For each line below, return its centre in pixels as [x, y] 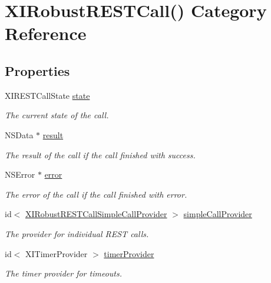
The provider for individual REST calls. [77, 233]
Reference [46, 33]
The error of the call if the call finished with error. [96, 194]
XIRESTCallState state [47, 95]
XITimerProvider [57, 253]
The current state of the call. [57, 115]
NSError [20, 174]
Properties [37, 70]
